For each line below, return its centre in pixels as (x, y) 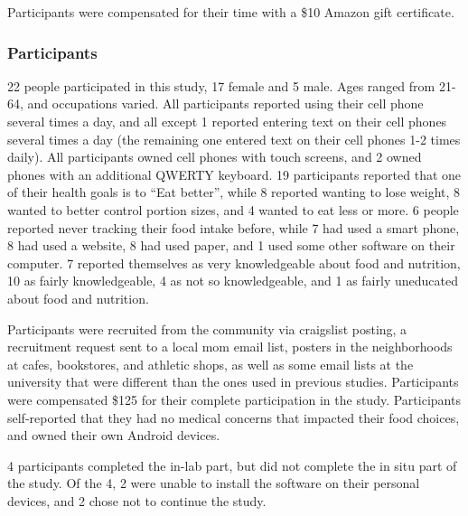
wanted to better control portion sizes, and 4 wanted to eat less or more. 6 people (233, 209)
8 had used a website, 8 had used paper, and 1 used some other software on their (231, 245)
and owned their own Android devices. (114, 435)
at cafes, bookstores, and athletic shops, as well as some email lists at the (211, 364)
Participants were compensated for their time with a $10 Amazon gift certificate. (231, 12)
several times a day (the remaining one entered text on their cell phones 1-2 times (234, 139)
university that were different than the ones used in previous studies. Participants (233, 382)
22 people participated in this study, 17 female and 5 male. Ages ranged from (221, 85)
